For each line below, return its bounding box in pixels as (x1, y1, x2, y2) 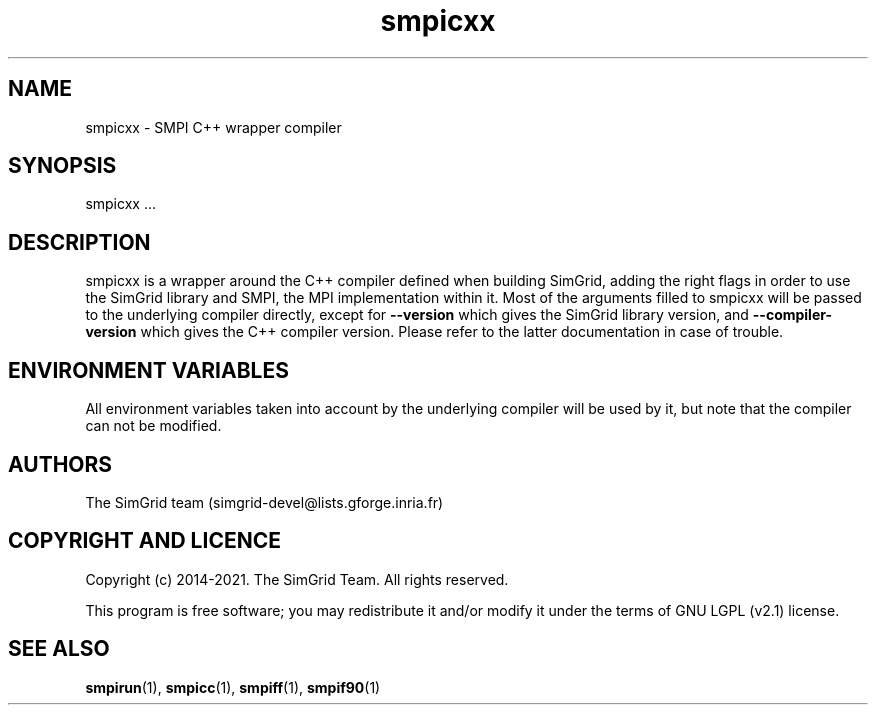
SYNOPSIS (8, 153, 117, 179)
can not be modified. (85, 417, 222, 435)
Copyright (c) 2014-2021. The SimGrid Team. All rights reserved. (85, 570, 509, 588)
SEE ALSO (8, 636, 110, 662)
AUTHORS (8, 451, 113, 477)
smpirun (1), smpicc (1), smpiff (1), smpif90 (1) (85, 678, 381, 696)
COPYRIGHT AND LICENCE (8, 528, 281, 554)
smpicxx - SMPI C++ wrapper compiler (85, 118, 342, 136)
